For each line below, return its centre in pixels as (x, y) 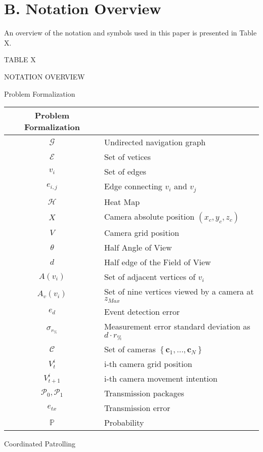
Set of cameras (130, 349)
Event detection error (142, 311)
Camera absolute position (149, 217)
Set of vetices (127, 157)
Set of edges (125, 172)
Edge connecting (133, 186)
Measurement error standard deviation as (177, 326)
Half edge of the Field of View (157, 262)
